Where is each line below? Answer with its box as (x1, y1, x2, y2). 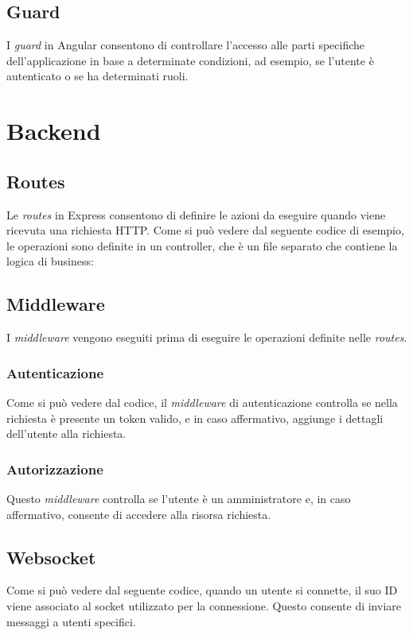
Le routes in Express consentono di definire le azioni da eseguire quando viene (6, 206, 386, 223)
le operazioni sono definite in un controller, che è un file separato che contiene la (6, 237, 398, 254)
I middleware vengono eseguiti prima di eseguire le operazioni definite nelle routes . (6, 329, 407, 346)
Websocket (6, 544, 96, 569)
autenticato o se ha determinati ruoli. (6, 68, 189, 84)
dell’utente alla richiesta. (6, 425, 127, 442)
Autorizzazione (6, 459, 103, 478)
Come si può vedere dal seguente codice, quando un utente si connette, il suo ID (6, 582, 398, 598)
